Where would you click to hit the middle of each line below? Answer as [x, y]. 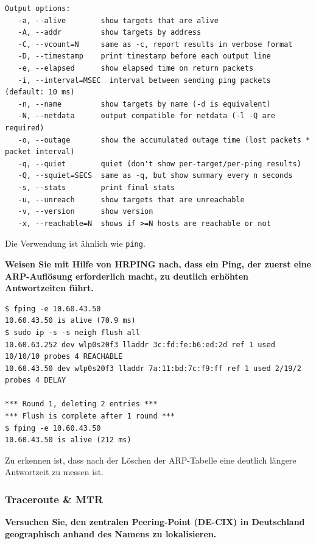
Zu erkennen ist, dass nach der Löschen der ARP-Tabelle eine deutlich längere [151, 460]
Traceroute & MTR [54, 499]
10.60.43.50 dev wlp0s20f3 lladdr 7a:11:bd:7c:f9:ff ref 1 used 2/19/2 [153, 368]
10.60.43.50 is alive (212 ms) [68, 440]
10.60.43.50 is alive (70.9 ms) [70, 321]
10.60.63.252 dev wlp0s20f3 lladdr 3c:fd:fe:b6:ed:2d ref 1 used [140, 344]
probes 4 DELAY [36, 380]
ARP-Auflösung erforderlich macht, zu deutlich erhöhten [127, 276]
